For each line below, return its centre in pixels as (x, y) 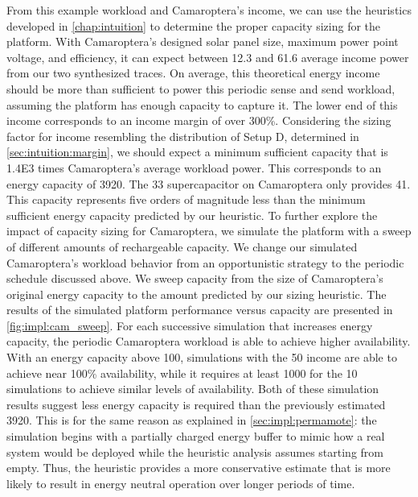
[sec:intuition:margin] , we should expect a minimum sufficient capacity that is (197, 152)
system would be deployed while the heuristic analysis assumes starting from (195, 451)
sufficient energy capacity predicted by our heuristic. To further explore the (192, 215)
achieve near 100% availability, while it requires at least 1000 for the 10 (182, 373)
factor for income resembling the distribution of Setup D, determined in (183, 136)
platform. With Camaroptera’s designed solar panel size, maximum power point (203, 41)
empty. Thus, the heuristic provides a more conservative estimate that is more (199, 468)
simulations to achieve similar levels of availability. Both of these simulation (193, 389)
